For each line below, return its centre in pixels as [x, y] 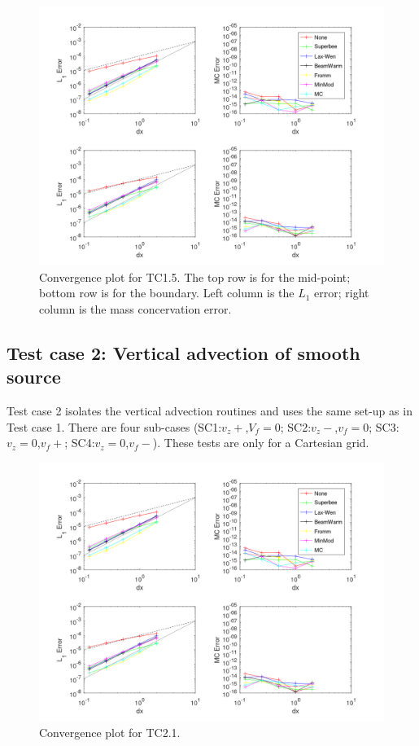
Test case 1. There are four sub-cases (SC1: [114, 426]
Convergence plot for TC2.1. [110, 733]
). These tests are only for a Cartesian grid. [261, 443]
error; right [342, 293]
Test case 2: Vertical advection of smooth [183, 352]
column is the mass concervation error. [135, 308]
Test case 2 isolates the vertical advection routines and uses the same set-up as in [209, 410]
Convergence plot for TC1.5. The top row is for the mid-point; [195, 276]
